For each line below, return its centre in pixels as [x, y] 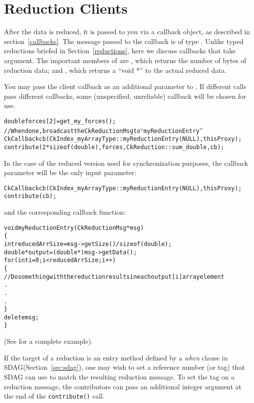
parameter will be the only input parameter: [70, 172]
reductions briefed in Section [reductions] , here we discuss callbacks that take [120, 51]
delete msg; [21, 317]
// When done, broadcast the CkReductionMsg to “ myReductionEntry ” [104, 130]
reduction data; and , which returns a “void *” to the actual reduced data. [115, 70]
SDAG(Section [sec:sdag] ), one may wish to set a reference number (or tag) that [125, 367]
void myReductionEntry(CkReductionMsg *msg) [74, 228]
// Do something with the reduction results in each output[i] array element [114, 277]
